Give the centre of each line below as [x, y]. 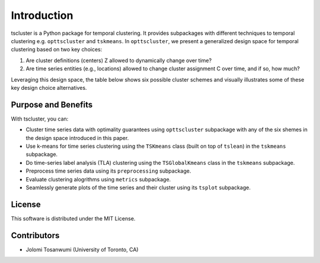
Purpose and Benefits [52, 104]
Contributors [35, 236]
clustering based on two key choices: [57, 50]
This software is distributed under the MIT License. [73, 218]
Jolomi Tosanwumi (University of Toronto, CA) [82, 249]
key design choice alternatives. [49, 87]
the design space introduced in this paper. [77, 138]
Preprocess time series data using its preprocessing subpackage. [108, 171]
